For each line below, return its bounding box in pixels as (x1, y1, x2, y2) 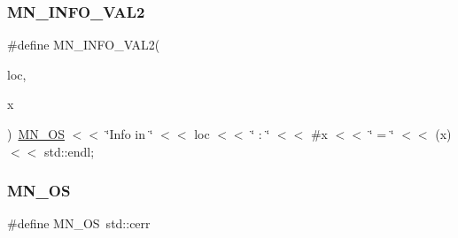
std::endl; (43, 142, 95, 160)
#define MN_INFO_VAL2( (7, 35, 160, 54)
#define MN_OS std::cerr (7, 214, 151, 233)
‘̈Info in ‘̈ (105, 125, 153, 142)
